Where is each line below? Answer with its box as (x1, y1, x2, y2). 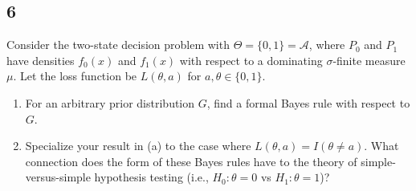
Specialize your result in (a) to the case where (25, 137, 251, 154)
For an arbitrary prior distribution (25, 94, 195, 111)
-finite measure (332, 51, 406, 68)
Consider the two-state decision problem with (6, 36, 230, 53)
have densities (6, 51, 75, 68)
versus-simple (25, 169, 91, 185)
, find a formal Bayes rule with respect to (206, 94, 410, 111)
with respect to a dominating (179, 51, 323, 68)
